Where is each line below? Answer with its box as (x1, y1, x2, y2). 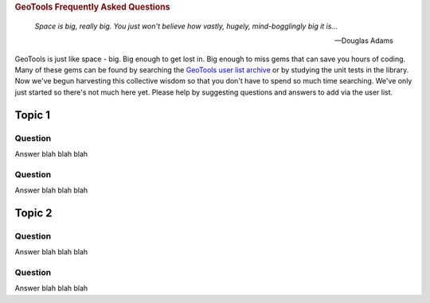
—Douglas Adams (334, 36, 393, 45)
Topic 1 (14, 108, 51, 122)
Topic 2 (14, 206, 53, 219)
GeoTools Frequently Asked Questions (14, 2, 170, 12)
